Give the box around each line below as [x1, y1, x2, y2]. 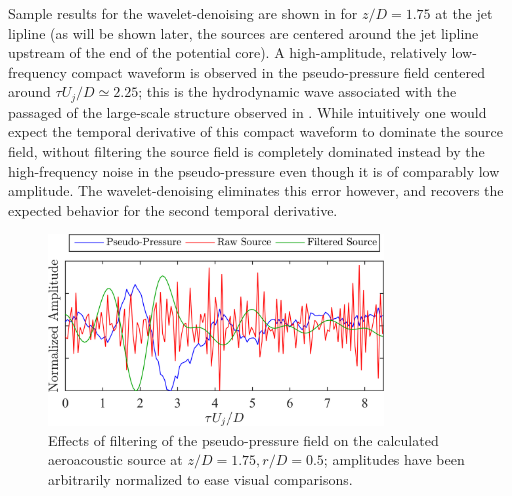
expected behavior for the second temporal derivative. [8, 199, 338, 220]
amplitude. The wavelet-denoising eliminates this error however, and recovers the [8, 180, 504, 201]
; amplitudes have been [323, 449, 465, 470]
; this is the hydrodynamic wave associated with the [138, 81, 457, 102]
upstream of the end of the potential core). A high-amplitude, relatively [8, 42, 447, 63]
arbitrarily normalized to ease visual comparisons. [48, 468, 353, 489]
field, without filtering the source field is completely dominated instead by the [8, 141, 485, 162]
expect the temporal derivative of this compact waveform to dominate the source [8, 121, 503, 142]
